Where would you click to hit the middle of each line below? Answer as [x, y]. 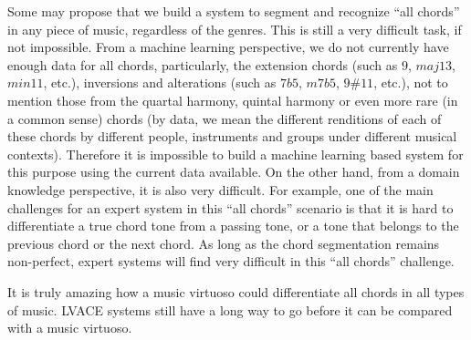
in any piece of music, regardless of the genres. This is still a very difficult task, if [235, 29]
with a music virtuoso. [70, 328]
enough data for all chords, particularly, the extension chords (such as [203, 64]
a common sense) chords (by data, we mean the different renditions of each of [225, 118]
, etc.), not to [411, 82]
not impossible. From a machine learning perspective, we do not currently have [228, 47]
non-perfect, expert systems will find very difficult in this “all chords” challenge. [231, 261]
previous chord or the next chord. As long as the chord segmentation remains [224, 243]
